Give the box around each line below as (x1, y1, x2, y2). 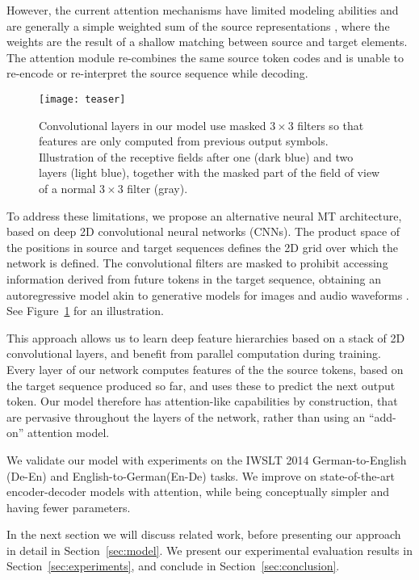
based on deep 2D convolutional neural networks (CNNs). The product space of (6, 223, 400, 240)
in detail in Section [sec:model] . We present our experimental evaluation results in (6, 541, 413, 558)
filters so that (297, 116, 364, 133)
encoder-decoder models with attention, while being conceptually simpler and (6, 483, 389, 500)
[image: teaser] (39, 93, 126, 105)
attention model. (27, 424, 110, 441)
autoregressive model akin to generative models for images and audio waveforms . (6, 286, 409, 303)
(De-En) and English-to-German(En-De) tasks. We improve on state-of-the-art (6, 467, 395, 484)
